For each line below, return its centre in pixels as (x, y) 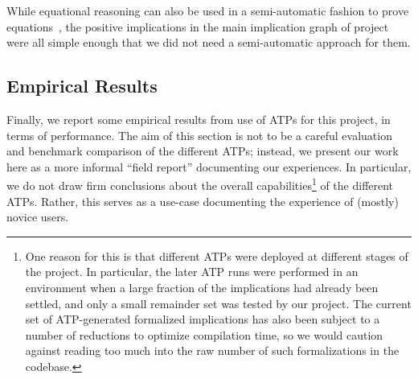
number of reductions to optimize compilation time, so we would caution (204, 334)
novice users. (38, 217)
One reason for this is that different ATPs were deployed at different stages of (217, 255)
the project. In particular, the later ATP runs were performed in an (192, 272)
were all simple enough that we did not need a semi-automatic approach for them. (209, 42)
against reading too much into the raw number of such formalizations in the (212, 350)
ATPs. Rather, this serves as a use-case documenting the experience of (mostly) (203, 201)
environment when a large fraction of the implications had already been (202, 287)
